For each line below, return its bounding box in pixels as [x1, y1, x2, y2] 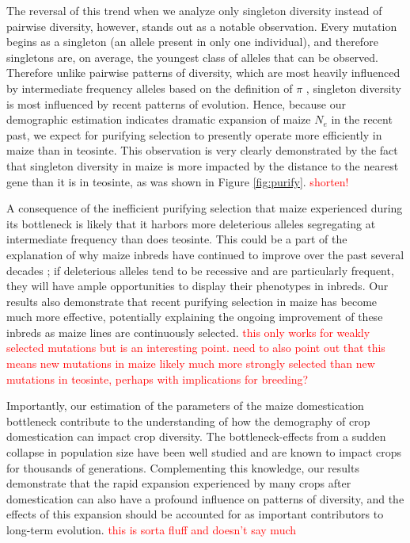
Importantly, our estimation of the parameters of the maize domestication [6, 397, 364, 414]
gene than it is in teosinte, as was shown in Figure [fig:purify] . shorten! [6, 173, 349, 189]
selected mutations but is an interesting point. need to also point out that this [6, 339, 385, 356]
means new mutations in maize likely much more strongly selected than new [6, 355, 375, 372]
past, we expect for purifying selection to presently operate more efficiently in [6, 126, 382, 143]
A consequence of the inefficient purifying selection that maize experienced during [6, 200, 403, 216]
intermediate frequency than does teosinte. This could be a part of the [6, 231, 347, 247]
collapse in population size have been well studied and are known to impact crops [6, 444, 401, 461]
